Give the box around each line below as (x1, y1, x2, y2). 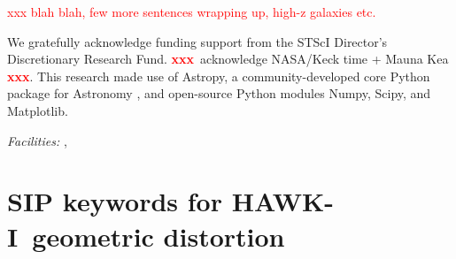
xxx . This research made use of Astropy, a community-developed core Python (7, 66, 430, 85)
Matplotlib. (7, 101, 68, 119)
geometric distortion (32, 217, 285, 254)
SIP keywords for (7, 183, 222, 219)
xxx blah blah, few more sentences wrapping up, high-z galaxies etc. (7, 3, 376, 20)
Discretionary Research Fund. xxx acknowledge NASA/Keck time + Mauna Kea (7, 50, 449, 68)
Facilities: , (7, 131, 67, 149)
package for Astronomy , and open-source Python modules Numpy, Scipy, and (7, 84, 431, 103)
